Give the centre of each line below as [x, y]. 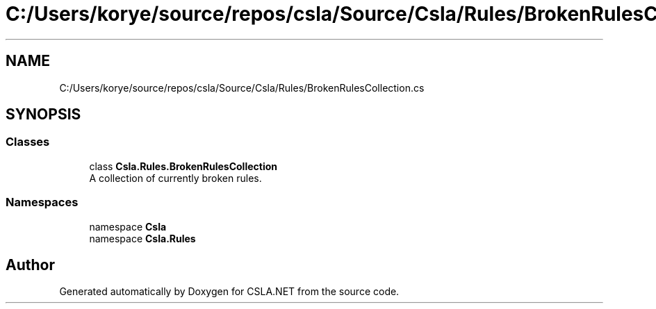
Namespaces [42, 202]
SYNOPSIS [43, 115]
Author [30, 265]
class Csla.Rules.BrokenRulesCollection [183, 166]
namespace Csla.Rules [142, 238]
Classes [28, 142]
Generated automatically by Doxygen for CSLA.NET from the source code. [229, 292]
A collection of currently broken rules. [175, 178]
